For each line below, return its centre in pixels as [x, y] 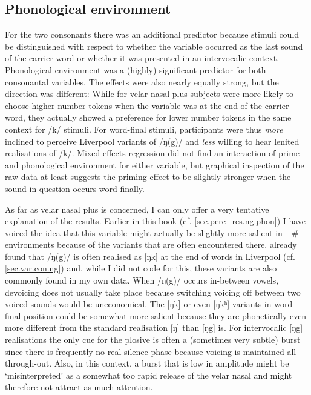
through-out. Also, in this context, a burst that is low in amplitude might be [147, 363]
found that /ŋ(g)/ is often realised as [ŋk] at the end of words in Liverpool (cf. [150, 256]
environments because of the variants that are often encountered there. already [151, 244]
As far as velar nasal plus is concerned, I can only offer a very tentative [137, 209]
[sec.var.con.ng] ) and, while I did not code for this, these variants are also [141, 268]
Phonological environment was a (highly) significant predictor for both [136, 69]
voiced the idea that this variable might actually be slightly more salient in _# [152, 232]
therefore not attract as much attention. [79, 387]
